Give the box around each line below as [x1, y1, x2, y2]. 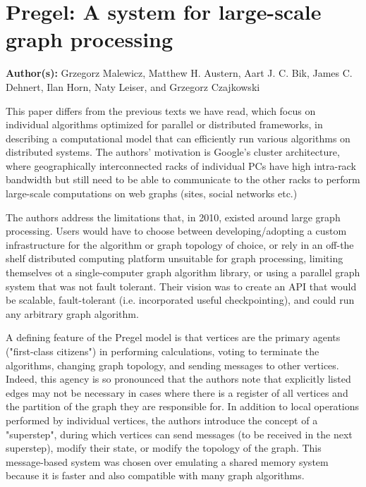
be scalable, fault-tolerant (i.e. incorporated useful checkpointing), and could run [6, 292, 355, 307]
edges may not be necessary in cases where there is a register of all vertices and [6, 385, 348, 400]
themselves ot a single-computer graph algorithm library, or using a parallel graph [6, 265, 360, 280]
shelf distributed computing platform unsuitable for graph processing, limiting [6, 251, 343, 266]
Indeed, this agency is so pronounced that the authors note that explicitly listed [6, 371, 351, 386]
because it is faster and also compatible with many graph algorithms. [6, 468, 305, 483]
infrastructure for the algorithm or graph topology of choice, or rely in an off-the [6, 237, 354, 252]
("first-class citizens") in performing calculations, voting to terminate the [6, 344, 319, 358]
